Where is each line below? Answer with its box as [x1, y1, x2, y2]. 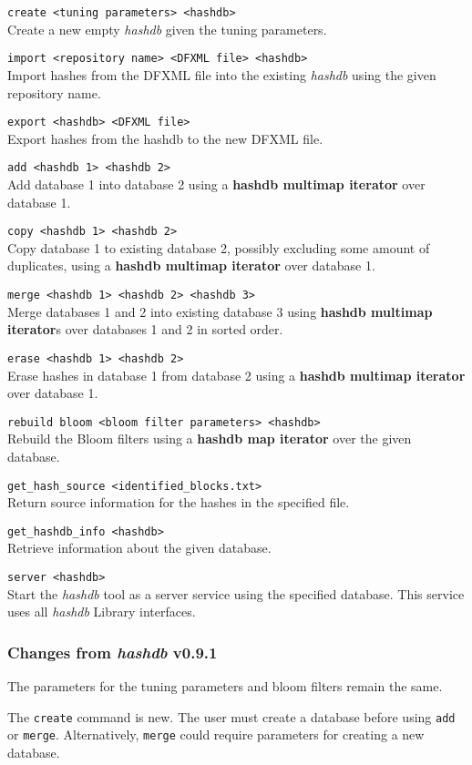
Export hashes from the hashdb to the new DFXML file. [7, 128, 323, 148]
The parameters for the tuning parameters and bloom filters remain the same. [7, 677, 443, 696]
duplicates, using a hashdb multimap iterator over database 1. [7, 256, 375, 275]
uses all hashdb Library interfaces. [7, 602, 196, 621]
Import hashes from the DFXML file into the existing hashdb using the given [7, 65, 436, 84]
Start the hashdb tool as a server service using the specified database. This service [7, 584, 465, 603]
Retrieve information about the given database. [7, 538, 272, 557]
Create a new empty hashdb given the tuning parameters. [7, 19, 327, 38]
